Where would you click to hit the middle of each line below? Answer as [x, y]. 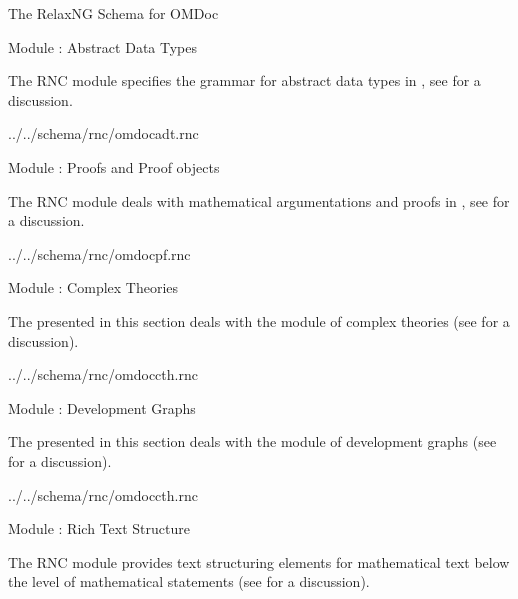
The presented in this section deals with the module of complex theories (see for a [259, 320]
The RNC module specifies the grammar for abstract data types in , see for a [244, 80]
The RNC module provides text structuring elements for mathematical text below [259, 561]
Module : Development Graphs [102, 407]
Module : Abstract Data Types [102, 46]
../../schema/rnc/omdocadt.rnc [103, 133]
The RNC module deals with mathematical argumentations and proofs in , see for [259, 200]
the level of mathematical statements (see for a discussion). [189, 581]
